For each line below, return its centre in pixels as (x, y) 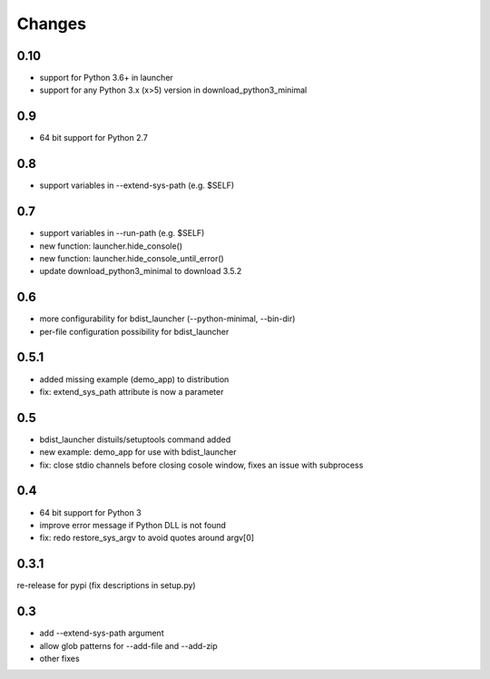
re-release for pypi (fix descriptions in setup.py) (106, 586)
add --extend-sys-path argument (102, 633)
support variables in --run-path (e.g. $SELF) (122, 233)
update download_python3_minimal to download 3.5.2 (141, 271)
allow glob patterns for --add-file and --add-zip (128, 645)
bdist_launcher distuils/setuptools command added (135, 439)
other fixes (60, 658)
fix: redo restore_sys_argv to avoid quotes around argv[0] (147, 538)
